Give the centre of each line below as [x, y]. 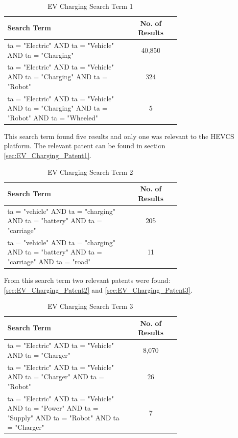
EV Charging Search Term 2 [90, 172]
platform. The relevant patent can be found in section [85, 146]
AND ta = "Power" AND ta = [53, 408]
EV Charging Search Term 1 [90, 6]
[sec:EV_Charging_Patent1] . [48, 155]
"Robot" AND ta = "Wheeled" [53, 117]
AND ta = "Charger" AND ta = [56, 377]
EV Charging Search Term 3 [90, 306]
